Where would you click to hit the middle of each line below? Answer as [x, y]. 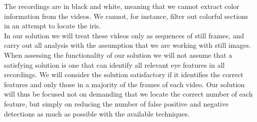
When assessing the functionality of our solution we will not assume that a [118, 55]
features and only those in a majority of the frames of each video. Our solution [125, 84]
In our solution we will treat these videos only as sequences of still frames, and [124, 35]
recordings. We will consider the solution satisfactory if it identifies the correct [124, 74]
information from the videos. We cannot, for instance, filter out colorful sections [126, 16]
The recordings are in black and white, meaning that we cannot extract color [122, 6]
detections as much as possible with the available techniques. [97, 113]
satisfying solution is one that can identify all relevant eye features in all [115, 64]
